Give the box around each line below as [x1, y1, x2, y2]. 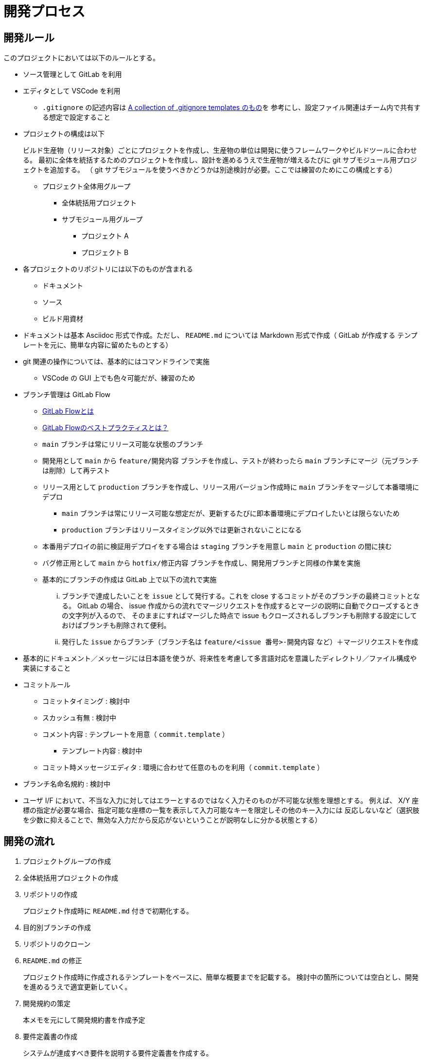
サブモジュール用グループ [62, 215, 143, 224]
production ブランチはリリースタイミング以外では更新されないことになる [62, 526, 302, 534]
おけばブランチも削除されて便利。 [62, 621, 171, 630]
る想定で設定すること [42, 113, 110, 122]
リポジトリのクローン [23, 940, 91, 949]
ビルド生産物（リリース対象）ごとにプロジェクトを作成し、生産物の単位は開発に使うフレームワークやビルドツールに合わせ [23, 146, 417, 155]
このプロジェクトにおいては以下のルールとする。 [3, 54, 159, 62]
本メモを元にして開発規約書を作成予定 [23, 1016, 145, 1024]
